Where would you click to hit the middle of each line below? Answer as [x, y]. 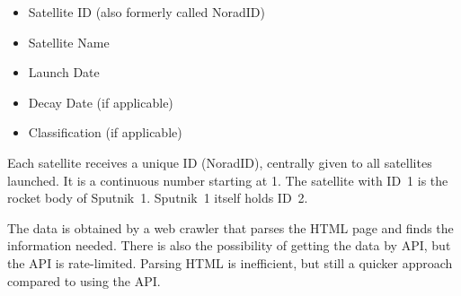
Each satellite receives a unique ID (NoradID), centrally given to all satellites [220, 162]
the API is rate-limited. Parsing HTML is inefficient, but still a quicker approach [230, 262]
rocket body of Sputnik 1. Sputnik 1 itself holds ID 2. [158, 198]
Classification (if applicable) [105, 132]
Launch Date [64, 72]
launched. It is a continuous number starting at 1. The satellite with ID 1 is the [228, 180]
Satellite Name [69, 42]
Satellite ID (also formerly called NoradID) [146, 12]
